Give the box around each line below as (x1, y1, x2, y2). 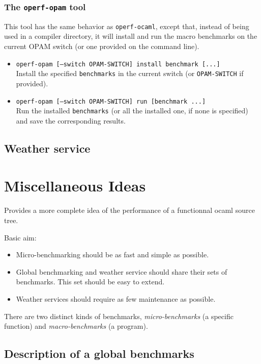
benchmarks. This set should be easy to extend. (16, 276, 165, 287)
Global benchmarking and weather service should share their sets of (16, 266, 227, 277)
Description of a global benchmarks (4, 346, 194, 361)
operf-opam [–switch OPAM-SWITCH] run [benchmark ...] (16, 98, 206, 105)
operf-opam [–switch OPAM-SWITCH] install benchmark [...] (16, 60, 220, 68)
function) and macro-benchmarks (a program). (4, 321, 148, 331)
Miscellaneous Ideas (4, 175, 146, 196)
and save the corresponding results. (16, 115, 126, 126)
